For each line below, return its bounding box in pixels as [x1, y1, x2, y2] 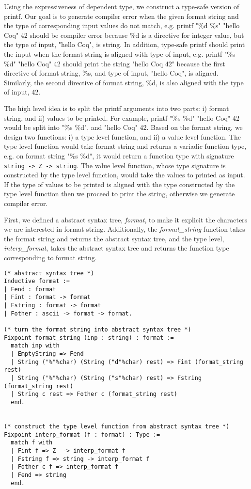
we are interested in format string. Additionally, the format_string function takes [4, 224, 245, 234]
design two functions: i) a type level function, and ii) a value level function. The [4, 131, 241, 142]
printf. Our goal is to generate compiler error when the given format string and [4, 11, 239, 21]
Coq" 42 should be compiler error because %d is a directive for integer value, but [4, 30, 244, 40]
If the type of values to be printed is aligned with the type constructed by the [4, 179, 235, 189]
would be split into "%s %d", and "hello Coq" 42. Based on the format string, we [4, 122, 243, 132]
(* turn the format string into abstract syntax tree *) [4, 326, 191, 333]
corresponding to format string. [4, 252, 97, 262]
